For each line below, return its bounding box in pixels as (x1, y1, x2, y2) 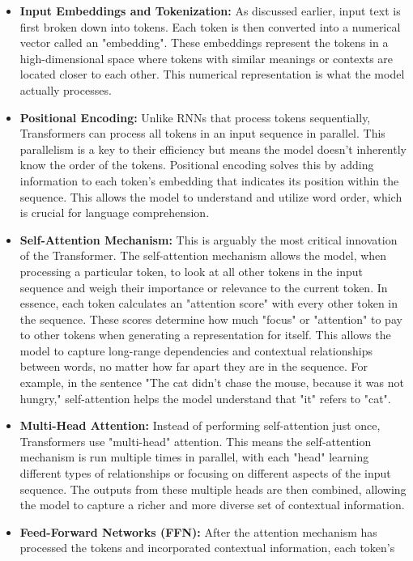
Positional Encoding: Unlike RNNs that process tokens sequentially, (19, 108, 371, 125)
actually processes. (19, 81, 112, 98)
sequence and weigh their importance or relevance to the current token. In (19, 278, 388, 295)
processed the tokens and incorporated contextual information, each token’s (19, 539, 395, 556)
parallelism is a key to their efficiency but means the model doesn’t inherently (19, 140, 407, 157)
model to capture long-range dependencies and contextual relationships (19, 342, 373, 359)
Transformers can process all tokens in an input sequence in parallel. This (19, 125, 385, 142)
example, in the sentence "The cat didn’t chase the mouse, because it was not (19, 374, 404, 391)
